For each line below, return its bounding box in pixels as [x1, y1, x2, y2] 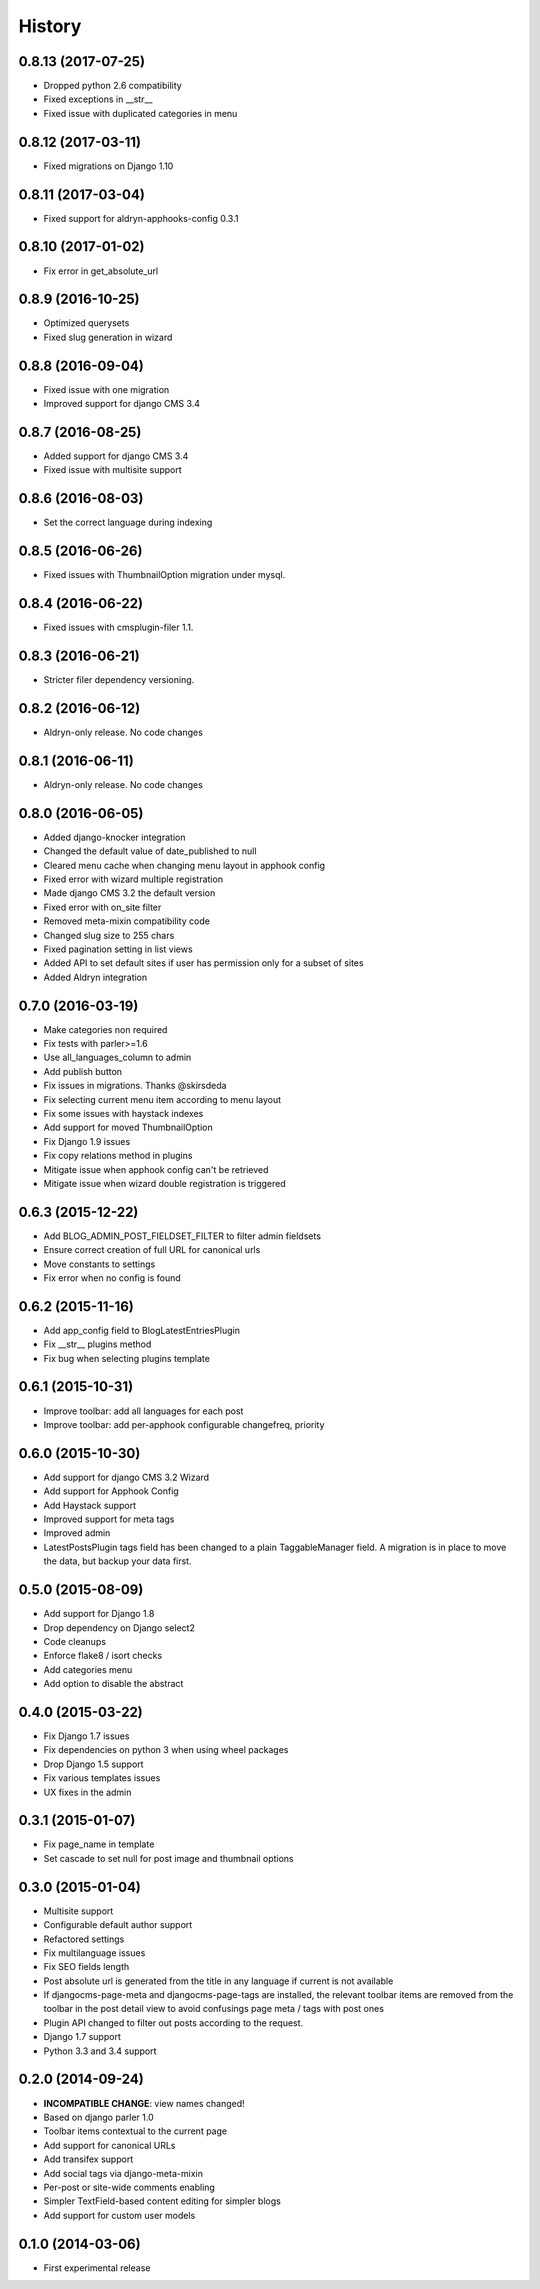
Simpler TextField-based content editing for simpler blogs [43, 2195, 282, 2207]
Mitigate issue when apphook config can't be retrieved [43, 1163, 269, 1175]
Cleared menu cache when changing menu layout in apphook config [43, 859, 325, 871]
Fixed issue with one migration [43, 383, 170, 395]
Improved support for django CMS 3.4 [43, 398, 200, 410]
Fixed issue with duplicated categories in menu [43, 107, 238, 119]
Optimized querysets [43, 317, 130, 329]
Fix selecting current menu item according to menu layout [43, 1093, 282, 1105]
